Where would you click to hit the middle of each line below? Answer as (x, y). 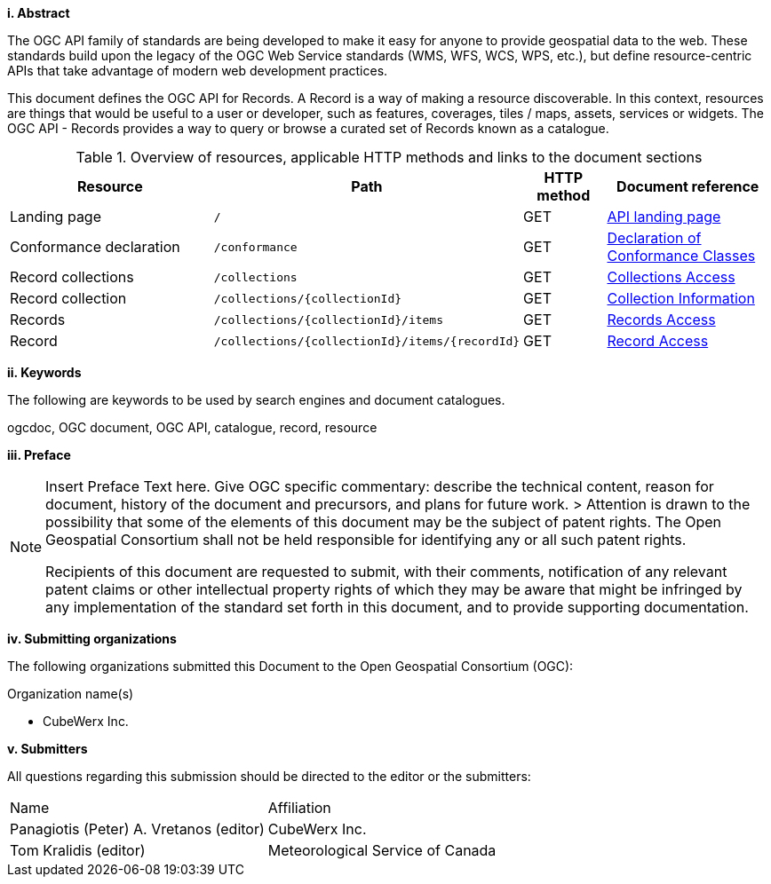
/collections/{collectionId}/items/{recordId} (367, 341)
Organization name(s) (71, 694)
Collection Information (681, 298)
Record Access (658, 341)
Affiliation (299, 808)
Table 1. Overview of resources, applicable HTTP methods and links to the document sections (389, 157)
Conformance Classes (681, 256)
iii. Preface (39, 455)
